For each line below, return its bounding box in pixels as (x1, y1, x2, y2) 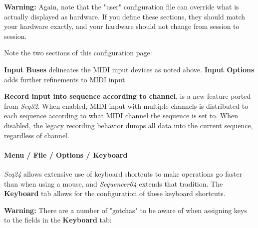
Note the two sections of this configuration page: (4, 47, 152, 58)
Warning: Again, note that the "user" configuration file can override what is (4, 1, 239, 11)
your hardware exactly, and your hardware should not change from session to (4, 21, 240, 31)
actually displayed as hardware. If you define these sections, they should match (4, 11, 246, 21)
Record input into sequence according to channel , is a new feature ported (4, 91, 251, 101)
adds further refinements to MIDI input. (4, 74, 127, 84)
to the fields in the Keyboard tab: (4, 215, 112, 225)
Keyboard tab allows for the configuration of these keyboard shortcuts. (4, 188, 226, 199)
